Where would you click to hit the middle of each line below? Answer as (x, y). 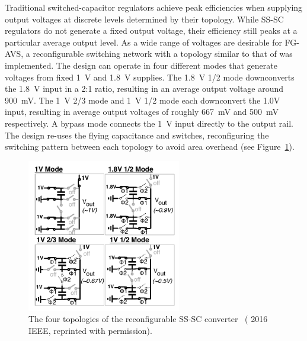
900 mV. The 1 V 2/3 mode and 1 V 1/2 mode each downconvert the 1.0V (143, 100)
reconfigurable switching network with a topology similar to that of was (163, 54)
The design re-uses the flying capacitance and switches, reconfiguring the (137, 135)
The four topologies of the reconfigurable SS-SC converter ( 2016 (148, 319)
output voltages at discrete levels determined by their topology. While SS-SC (144, 19)
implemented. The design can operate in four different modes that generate (141, 65)
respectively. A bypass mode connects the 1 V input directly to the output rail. (149, 123)
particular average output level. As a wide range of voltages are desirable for (143, 42)
